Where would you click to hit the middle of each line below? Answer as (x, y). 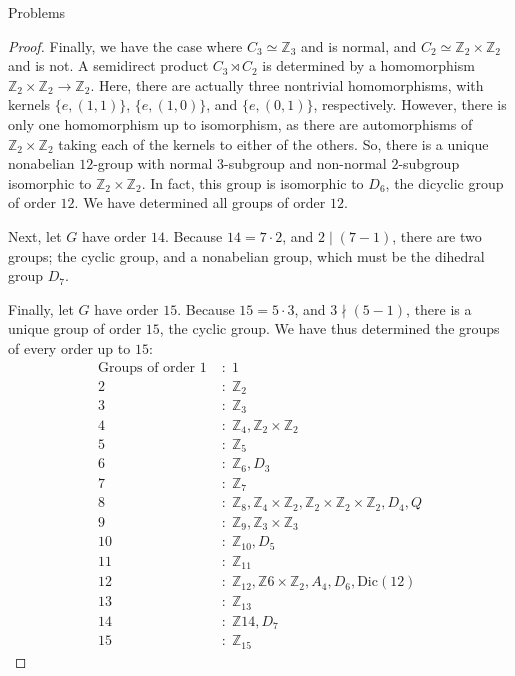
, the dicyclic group (444, 182)
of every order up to (69, 347)
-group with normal (153, 163)
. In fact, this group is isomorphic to (252, 182)
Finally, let (41, 308)
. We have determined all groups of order (200, 202)
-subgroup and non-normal (305, 163)
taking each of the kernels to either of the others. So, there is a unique (273, 143)
